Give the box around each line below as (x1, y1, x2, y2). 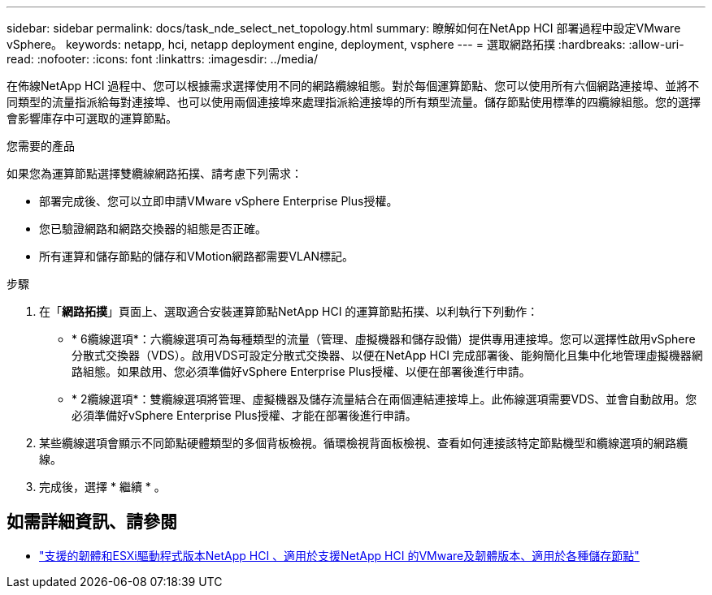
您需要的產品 (7, 139, 75, 153)
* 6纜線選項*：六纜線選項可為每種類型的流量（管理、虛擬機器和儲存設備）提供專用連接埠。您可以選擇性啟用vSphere (72, 332, 696, 346)
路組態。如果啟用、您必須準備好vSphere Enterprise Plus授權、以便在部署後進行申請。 (72, 364, 531, 378)
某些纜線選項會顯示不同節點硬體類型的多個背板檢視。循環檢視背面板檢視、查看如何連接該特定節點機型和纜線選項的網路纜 (39, 436, 688, 450)
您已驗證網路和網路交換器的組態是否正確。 (39, 222, 267, 235)
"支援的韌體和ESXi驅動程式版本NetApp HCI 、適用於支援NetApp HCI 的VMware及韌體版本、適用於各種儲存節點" (39, 548, 640, 563)
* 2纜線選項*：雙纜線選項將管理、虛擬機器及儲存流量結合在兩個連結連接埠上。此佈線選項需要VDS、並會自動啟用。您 (72, 392, 697, 406)
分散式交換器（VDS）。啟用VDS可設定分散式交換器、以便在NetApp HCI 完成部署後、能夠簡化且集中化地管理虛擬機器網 (72, 348, 703, 362)
